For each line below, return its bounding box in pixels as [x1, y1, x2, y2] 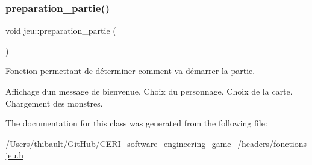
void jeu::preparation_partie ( [5, 24, 116, 37]
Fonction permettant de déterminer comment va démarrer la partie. [5, 64, 255, 77]
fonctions [273, 137, 307, 149]
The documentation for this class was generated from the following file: [5, 117, 267, 129]
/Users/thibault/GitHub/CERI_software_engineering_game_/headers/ [5, 137, 274, 149]
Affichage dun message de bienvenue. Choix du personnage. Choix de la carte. [5, 85, 293, 97]
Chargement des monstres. [5, 96, 103, 109]
